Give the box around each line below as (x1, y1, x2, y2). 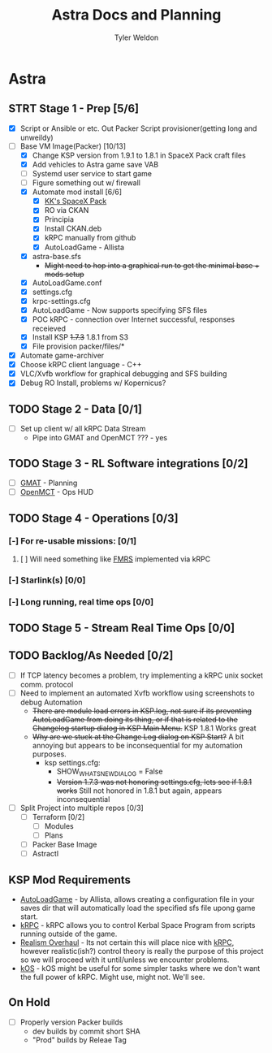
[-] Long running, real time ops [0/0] (8, 596, 154, 607)
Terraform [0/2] (32, 812, 85, 821)
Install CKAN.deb (44, 223, 102, 233)
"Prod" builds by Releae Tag (32, 1034, 127, 1045)
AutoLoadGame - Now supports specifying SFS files (32, 305, 208, 314)
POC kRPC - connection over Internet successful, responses (32, 314, 235, 324)
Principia (44, 214, 75, 224)
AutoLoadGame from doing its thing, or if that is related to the (32, 714, 238, 724)
